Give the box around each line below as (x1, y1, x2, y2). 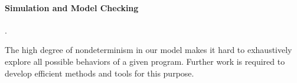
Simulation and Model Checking (5, 1, 139, 14)
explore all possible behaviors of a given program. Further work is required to (5, 55, 285, 67)
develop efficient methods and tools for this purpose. (5, 67, 194, 79)
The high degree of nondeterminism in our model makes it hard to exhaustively (5, 44, 292, 56)
